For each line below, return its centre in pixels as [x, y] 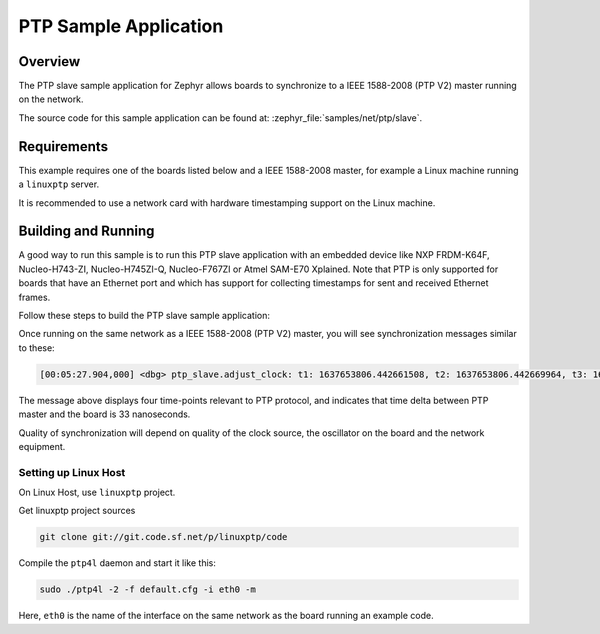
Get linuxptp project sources [77, 511]
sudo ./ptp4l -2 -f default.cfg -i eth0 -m [148, 589]
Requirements [63, 146]
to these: [36, 347]
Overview [49, 61]
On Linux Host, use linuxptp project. [97, 492]
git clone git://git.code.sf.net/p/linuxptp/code [163, 537]
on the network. [51, 99]
